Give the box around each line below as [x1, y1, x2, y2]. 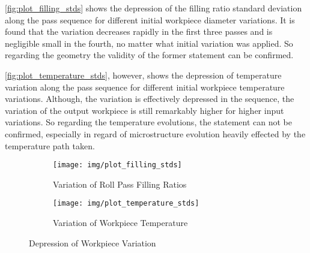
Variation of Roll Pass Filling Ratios [53, 177, 187, 190]
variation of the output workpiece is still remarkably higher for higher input [5, 104, 284, 116]
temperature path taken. [5, 139, 95, 152]
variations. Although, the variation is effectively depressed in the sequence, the [5, 92, 294, 105]
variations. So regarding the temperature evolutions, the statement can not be [5, 116, 292, 128]
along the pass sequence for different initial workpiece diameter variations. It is [5, 13, 295, 26]
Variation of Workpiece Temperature [53, 216, 188, 229]
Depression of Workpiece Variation [29, 236, 156, 249]
